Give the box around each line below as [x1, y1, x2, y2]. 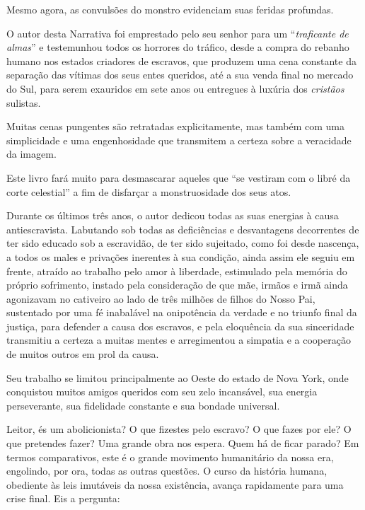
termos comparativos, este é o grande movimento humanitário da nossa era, [6, 449, 334, 464]
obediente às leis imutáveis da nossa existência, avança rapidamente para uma [6, 477, 344, 492]
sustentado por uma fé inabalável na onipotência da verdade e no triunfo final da [6, 305, 357, 320]
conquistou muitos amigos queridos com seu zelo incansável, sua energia [6, 384, 318, 399]
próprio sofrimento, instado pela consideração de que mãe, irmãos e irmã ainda [6, 277, 348, 292]
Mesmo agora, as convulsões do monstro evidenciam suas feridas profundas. [6, 2, 334, 16]
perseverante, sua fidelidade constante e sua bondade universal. [6, 398, 280, 412]
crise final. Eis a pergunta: [6, 491, 120, 506]
